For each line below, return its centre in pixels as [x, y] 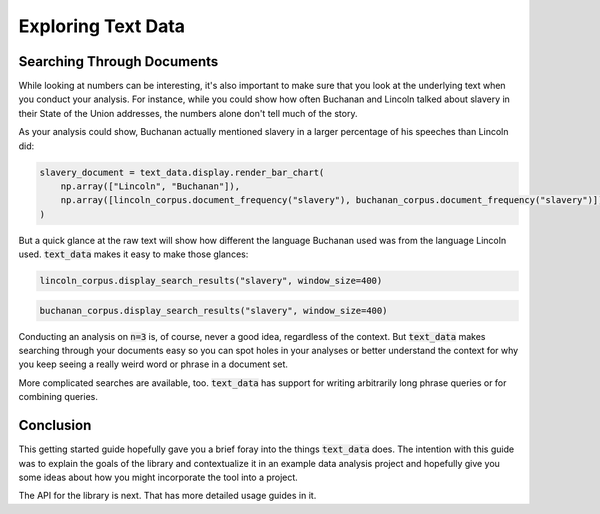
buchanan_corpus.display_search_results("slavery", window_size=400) [213, 310]
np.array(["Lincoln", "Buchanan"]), [150, 186]
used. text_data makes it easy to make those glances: [133, 254]
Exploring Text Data [101, 26]
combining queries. [58, 397]
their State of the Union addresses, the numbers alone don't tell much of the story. [188, 113]
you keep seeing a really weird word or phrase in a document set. [153, 364]
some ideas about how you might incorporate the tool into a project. [158, 477]
